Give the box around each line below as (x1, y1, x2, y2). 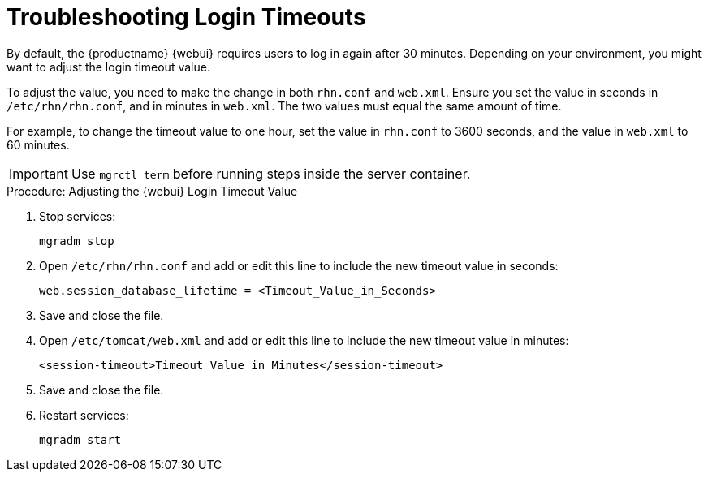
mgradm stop (39, 234, 114, 248)
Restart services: (39, 407, 129, 422)
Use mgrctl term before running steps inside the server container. (71, 165, 471, 182)
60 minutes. (6, 137, 70, 152)
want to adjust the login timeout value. (6, 59, 210, 74)
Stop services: (39, 209, 116, 223)
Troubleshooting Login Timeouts (6, 3, 366, 31)
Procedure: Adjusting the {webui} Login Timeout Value (6, 183, 298, 198)
